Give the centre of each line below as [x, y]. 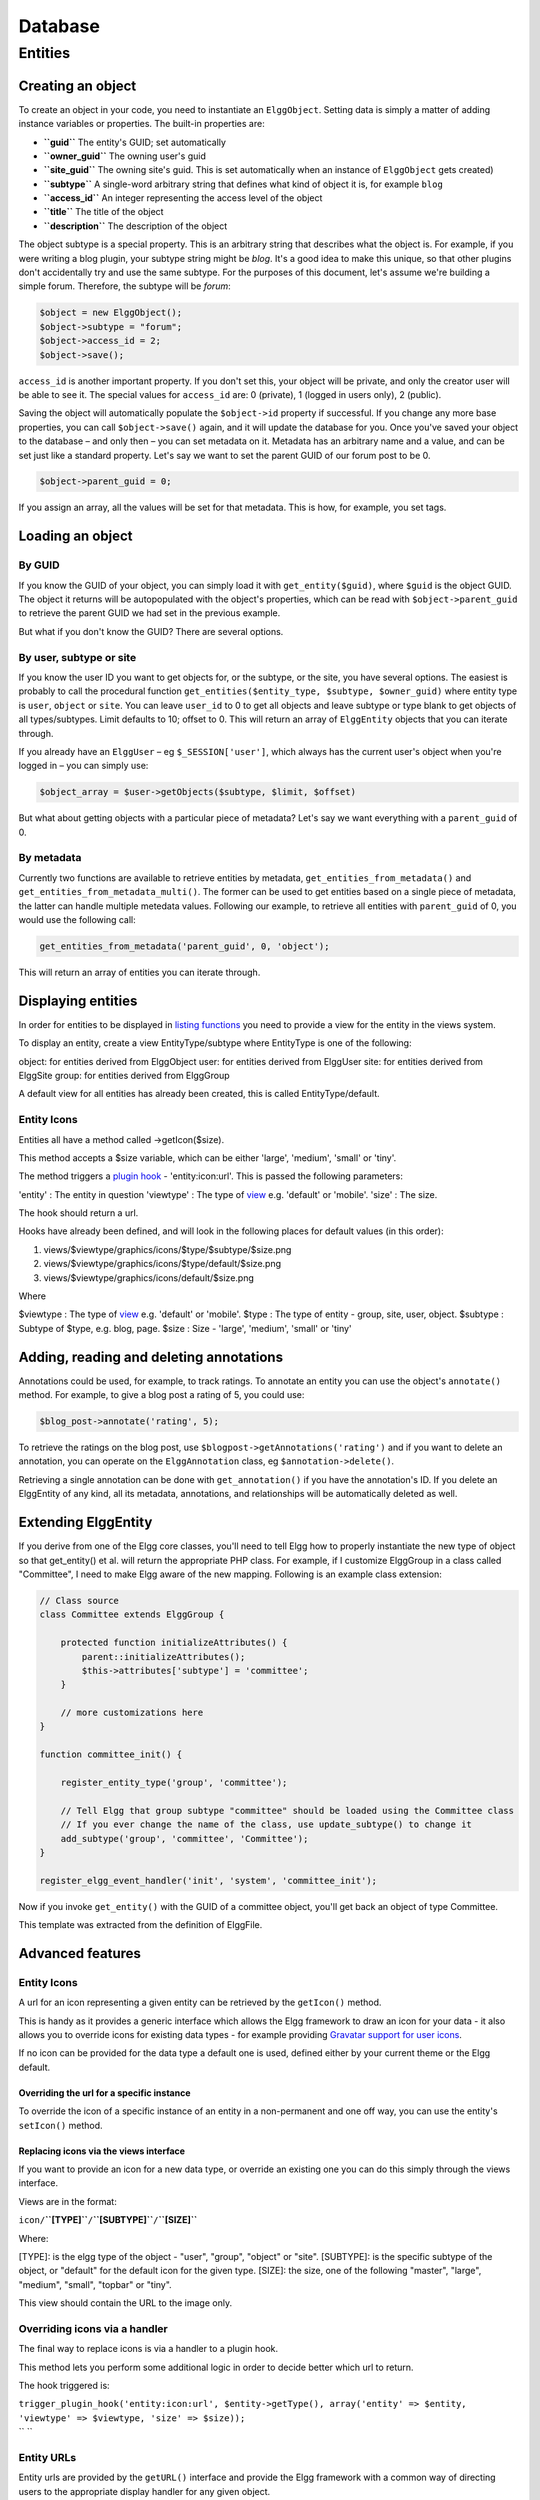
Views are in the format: [67, 2201]
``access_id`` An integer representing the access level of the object [183, 198]
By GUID [39, 565]
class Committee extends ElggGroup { [132, 1614]
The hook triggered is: [64, 2386]
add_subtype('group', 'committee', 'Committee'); [184, 1838]
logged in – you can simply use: [83, 766]
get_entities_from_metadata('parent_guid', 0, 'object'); [184, 946]
